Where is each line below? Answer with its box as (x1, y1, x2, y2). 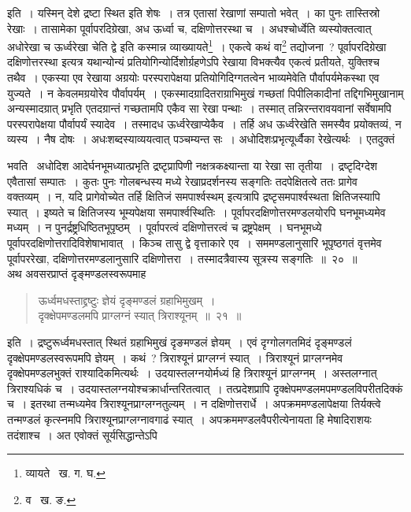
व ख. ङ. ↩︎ (25, 491, 76, 507)
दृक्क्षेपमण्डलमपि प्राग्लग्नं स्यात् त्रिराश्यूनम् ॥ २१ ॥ (38, 307, 242, 324)
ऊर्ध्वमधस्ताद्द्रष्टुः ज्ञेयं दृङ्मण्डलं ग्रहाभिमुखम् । (38, 291, 216, 308)
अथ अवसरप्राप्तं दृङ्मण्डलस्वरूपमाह (7, 265, 146, 282)
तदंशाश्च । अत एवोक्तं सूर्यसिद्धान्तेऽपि (7, 426, 157, 443)
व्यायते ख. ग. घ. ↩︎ (25, 465, 106, 481)
